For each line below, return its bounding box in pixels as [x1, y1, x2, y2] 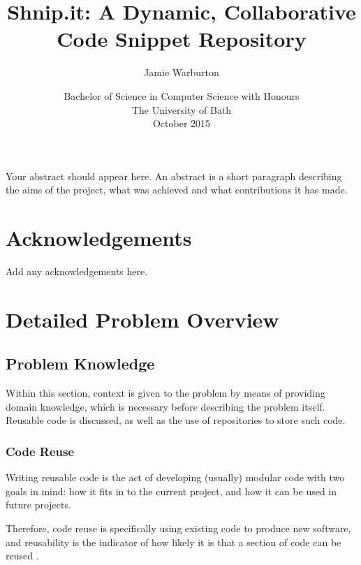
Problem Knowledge [6, 353, 155, 374]
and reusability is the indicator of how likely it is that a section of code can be [6, 534, 341, 549]
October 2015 [152, 116, 211, 131]
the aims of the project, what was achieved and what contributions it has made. [6, 182, 348, 197]
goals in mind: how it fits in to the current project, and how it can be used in [6, 483, 337, 498]
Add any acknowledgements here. [6, 264, 148, 278]
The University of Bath [131, 102, 232, 117]
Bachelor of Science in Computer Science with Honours [64, 88, 300, 103]
